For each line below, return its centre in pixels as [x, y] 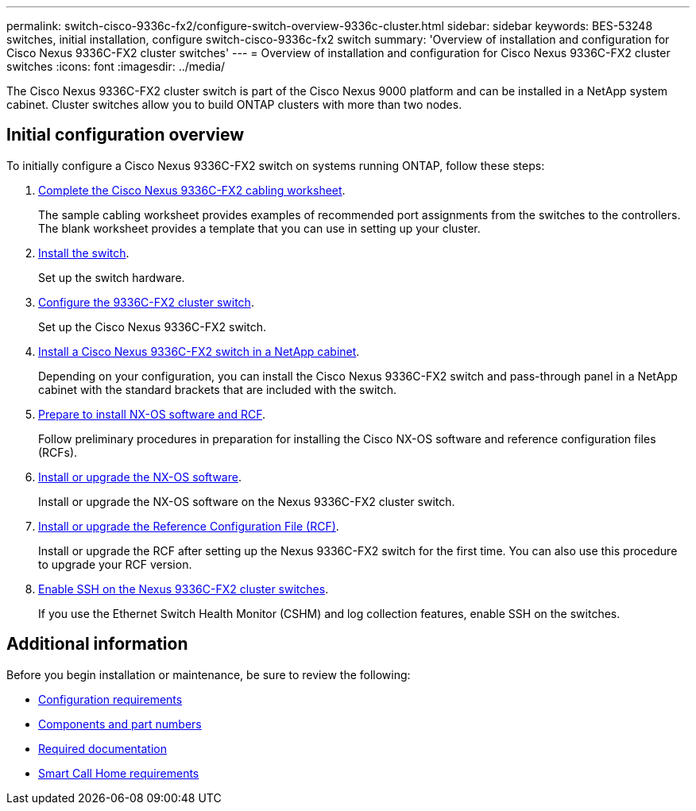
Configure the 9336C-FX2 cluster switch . [146, 302]
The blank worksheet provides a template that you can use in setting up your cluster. [259, 228]
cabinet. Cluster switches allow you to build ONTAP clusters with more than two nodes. [234, 104]
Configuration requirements [110, 699]
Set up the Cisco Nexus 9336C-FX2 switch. [152, 326]
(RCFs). [58, 452]
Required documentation [103, 748]
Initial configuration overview [125, 135]
